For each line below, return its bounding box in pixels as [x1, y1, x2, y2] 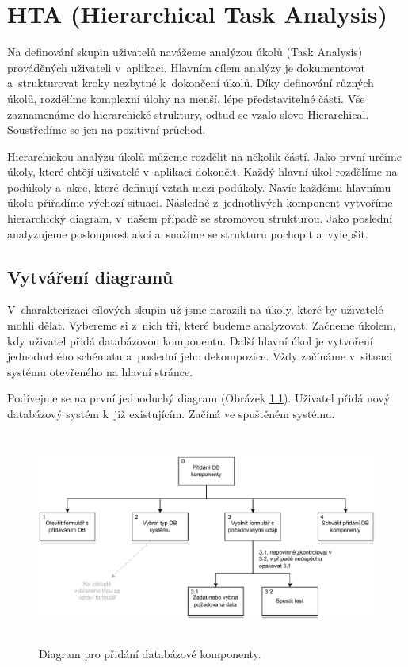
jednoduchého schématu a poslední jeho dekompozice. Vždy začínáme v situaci [7, 348, 392, 364]
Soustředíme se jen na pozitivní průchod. [7, 121, 206, 138]
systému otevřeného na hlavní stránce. [7, 363, 193, 379]
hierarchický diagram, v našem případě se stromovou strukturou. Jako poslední [7, 210, 393, 227]
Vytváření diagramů [7, 264, 173, 288]
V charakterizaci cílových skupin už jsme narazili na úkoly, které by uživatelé [7, 301, 383, 318]
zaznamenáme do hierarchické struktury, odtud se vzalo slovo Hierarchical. [7, 105, 369, 122]
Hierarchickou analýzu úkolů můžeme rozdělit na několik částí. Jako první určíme [7, 147, 402, 164]
